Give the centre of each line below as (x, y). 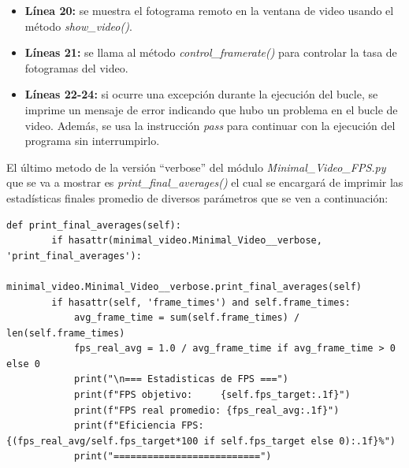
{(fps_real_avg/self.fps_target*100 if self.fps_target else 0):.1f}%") (201, 441)
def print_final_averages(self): (94, 225)
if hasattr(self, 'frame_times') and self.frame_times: (201, 302)
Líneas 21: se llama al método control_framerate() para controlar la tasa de (211, 52)
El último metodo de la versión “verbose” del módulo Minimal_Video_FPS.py (196, 167)
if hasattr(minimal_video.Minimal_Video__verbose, (187, 241)
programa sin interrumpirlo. (92, 141)
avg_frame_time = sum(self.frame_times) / (187, 318)
